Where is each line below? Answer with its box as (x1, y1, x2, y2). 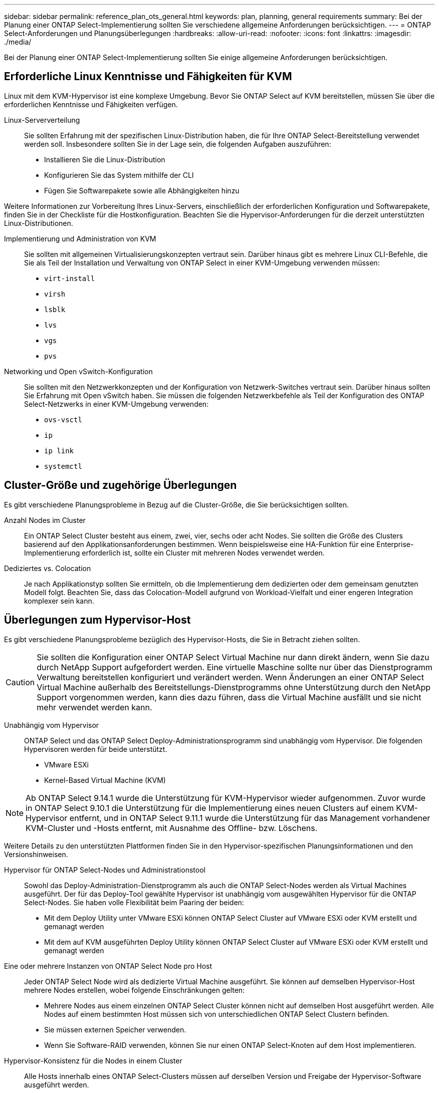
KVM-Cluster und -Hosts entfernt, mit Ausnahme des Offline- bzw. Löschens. (26, 823, 318, 833)
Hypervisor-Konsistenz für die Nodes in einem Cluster (4, 1056, 182, 1065)
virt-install (44, 274, 95, 283)
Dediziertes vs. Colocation (4, 564, 91, 573)
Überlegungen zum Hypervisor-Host (4, 614, 191, 627)
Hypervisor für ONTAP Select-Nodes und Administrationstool (4, 865, 205, 874)
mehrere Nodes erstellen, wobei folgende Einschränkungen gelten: (24, 985, 245, 994)
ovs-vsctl (44, 415, 82, 424)
